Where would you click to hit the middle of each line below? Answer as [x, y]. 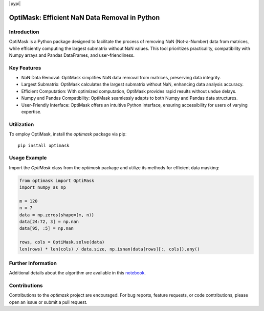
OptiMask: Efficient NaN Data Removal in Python [84, 17]
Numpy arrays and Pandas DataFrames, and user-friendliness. [72, 55]
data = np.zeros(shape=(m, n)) [57, 215]
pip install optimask [44, 145]
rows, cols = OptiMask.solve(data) [62, 242]
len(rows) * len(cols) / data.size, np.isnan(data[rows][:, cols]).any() [110, 249]
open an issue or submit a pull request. [48, 302]
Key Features [25, 67]
